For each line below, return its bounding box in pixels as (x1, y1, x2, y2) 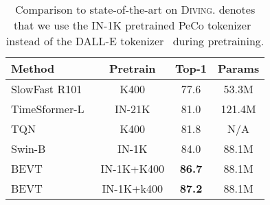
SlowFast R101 (11, 81, 82, 97)
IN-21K (114, 101, 150, 117)
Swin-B (11, 141, 46, 156)
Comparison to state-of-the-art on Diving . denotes (14, 1, 256, 17)
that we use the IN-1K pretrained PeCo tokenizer (13, 17, 251, 33)
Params (218, 60, 260, 76)
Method (11, 60, 55, 76)
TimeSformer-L (11, 101, 85, 117)
